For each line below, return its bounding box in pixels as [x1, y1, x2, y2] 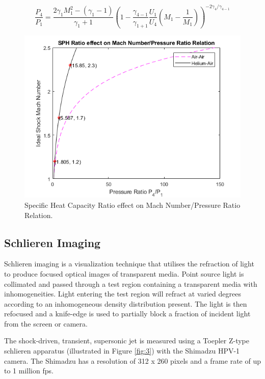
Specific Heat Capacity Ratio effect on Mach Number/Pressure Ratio [24, 199, 241, 210]
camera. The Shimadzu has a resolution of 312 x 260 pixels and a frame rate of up [4, 355, 261, 366]
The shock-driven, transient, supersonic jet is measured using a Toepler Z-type [4, 335, 249, 346]
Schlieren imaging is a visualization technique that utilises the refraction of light [4, 258, 254, 269]
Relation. [24, 209, 53, 220]
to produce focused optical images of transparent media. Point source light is [4, 268, 244, 279]
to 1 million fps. [4, 365, 54, 376]
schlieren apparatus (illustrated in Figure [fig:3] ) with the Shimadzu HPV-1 [4, 345, 240, 356]
